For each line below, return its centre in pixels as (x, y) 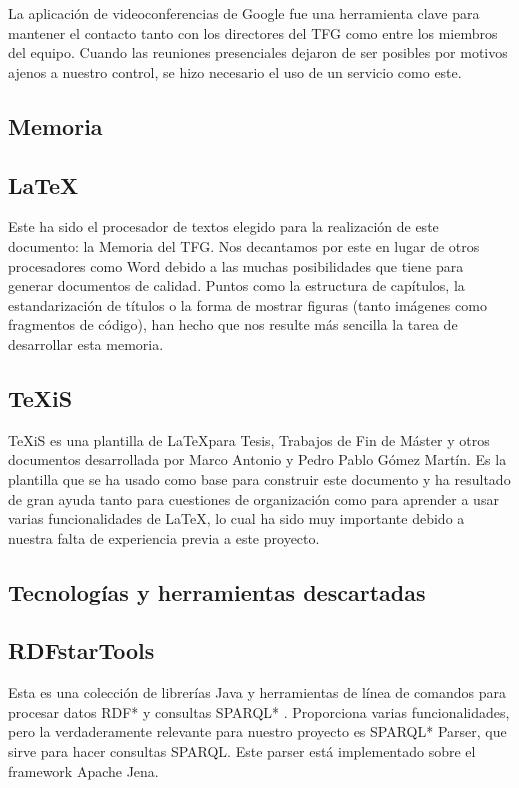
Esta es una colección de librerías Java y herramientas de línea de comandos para (257, 692)
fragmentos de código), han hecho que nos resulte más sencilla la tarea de (233, 324)
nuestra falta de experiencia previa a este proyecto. (164, 537)
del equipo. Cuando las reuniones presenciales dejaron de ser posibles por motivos (258, 52)
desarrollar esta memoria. (86, 343)
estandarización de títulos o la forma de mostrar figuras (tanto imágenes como (247, 304)
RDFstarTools (81, 650)
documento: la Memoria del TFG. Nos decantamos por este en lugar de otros (244, 245)
